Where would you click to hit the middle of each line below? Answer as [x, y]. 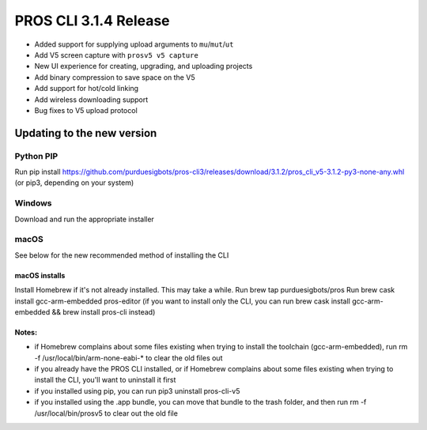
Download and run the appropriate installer [84, 219]
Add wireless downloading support [91, 100]
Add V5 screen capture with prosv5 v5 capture [117, 55]
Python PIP [36, 156]
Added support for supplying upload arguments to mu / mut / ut [134, 44]
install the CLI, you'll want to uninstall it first [105, 380]
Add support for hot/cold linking [86, 89]
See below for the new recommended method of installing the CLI [122, 255]
